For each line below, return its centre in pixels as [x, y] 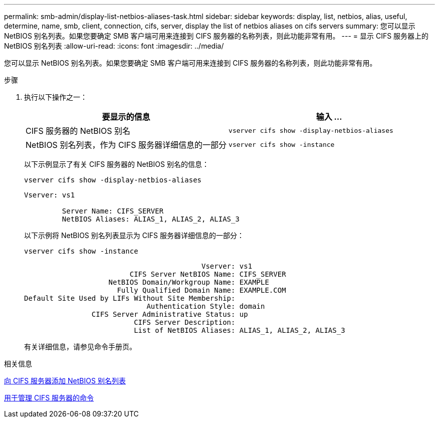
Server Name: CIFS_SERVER [113, 211]
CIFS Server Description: [185, 322]
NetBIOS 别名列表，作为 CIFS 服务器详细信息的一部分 [126, 145]
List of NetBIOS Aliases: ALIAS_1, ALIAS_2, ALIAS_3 [240, 330]
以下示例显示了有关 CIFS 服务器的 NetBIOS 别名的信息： [117, 164]
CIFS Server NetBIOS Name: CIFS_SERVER [208, 274]
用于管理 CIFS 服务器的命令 [49, 398]
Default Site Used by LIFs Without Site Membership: [130, 298]
